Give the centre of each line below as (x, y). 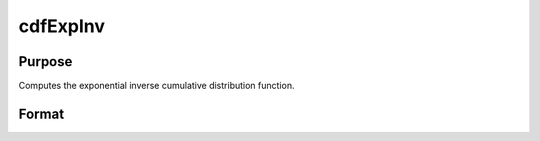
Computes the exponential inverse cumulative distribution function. (156, 86)
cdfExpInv (61, 26)
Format (41, 113)
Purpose (45, 61)
